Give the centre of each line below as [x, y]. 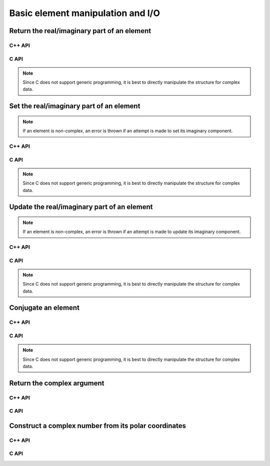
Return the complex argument [57, 383]
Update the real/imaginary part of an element [81, 207]
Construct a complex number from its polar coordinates [97, 426]
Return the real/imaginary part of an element [80, 31]
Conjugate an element [44, 308]
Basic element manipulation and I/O [84, 13]
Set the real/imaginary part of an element [75, 106]
